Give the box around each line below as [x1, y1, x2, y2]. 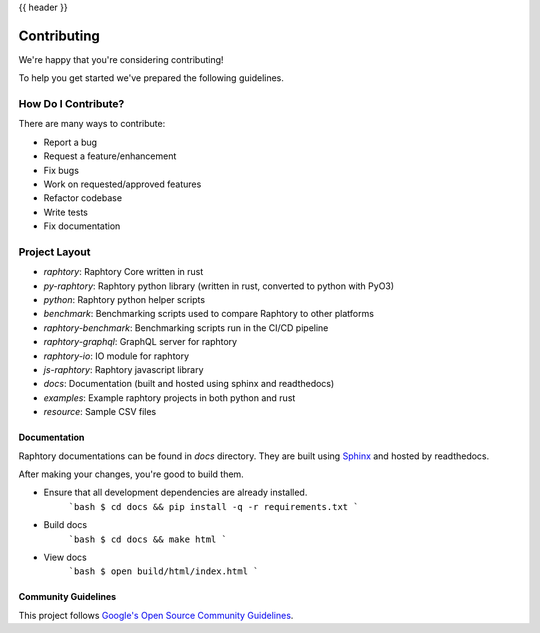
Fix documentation [43, 220, 121, 232]
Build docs [43, 519, 88, 531]
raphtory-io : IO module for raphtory [43, 350, 190, 362]
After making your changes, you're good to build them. [18, 468, 244, 480]
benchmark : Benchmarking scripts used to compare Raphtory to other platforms [43, 308, 375, 320]
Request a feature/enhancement [43, 150, 177, 162]
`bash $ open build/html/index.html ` [68, 566, 259, 577]
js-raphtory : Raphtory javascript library [43, 364, 204, 376]
